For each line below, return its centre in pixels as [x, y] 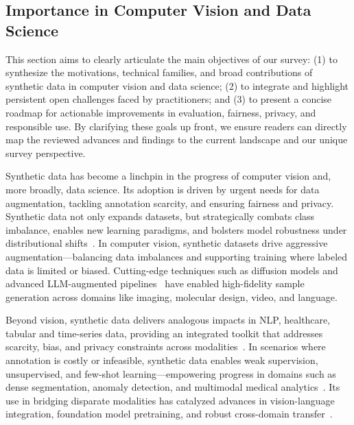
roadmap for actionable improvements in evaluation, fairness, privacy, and [161, 112]
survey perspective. [46, 153]
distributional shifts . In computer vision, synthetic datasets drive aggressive [167, 243]
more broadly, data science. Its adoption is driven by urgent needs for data [163, 189]
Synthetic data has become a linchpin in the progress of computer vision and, [168, 176]
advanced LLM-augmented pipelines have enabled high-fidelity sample [155, 283]
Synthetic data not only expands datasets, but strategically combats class [160, 216]
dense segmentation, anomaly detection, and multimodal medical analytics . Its [173, 387]
